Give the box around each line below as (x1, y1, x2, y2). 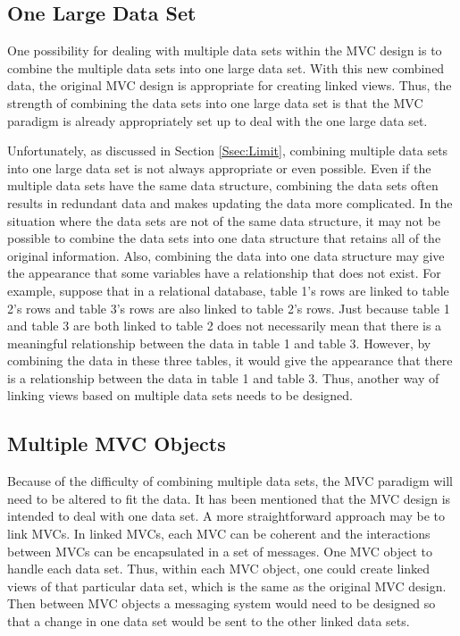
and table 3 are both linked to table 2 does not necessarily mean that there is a (7, 316, 442, 335)
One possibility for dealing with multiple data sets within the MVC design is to (7, 41, 442, 60)
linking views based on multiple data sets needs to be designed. (7, 386, 354, 405)
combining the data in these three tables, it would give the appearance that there (7, 351, 453, 370)
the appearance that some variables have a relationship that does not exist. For (7, 264, 441, 282)
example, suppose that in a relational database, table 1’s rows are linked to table (7, 280, 449, 299)
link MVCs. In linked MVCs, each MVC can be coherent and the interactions (7, 524, 431, 543)
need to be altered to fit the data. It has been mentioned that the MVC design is (7, 489, 451, 507)
